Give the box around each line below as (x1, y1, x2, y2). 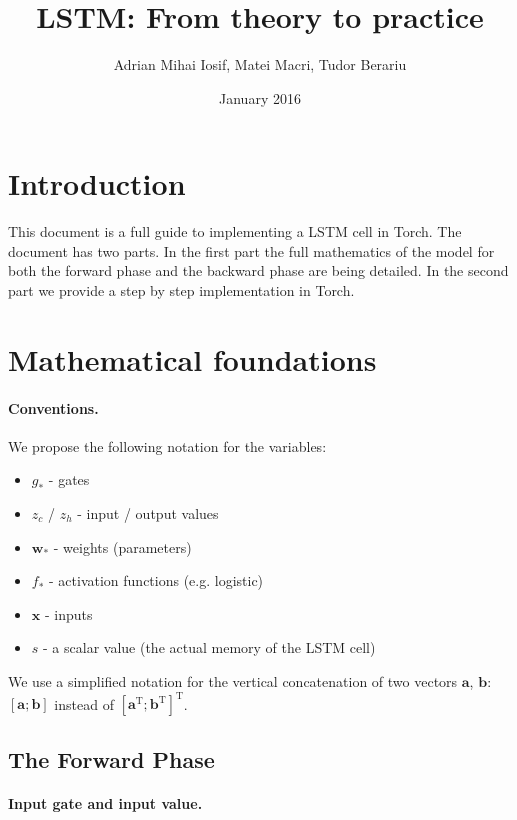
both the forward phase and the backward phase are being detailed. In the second (8, 260, 509, 281)
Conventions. (8, 397, 99, 418)
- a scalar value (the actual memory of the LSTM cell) (43, 637, 376, 658)
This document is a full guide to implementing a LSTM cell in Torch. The (8, 221, 462, 242)
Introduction (8, 163, 186, 204)
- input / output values (77, 502, 219, 523)
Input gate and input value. (8, 793, 203, 814)
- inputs (44, 603, 93, 624)
